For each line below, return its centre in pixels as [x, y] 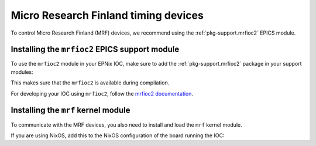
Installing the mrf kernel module [71, 111]
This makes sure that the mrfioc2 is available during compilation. [90, 83]
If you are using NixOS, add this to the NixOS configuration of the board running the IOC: [118, 135]
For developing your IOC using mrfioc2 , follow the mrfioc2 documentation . [102, 93]
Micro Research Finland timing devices [107, 15]
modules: [22, 72]
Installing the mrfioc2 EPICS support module [95, 50]
